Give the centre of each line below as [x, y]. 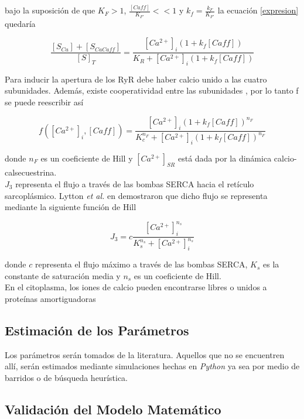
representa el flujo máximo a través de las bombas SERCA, [141, 264]
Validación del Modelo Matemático [113, 409]
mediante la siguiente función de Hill [71, 207]
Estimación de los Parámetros [97, 330]
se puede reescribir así [44, 102]
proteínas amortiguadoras [50, 299]
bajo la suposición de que [50, 10]
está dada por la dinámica [225, 158]
